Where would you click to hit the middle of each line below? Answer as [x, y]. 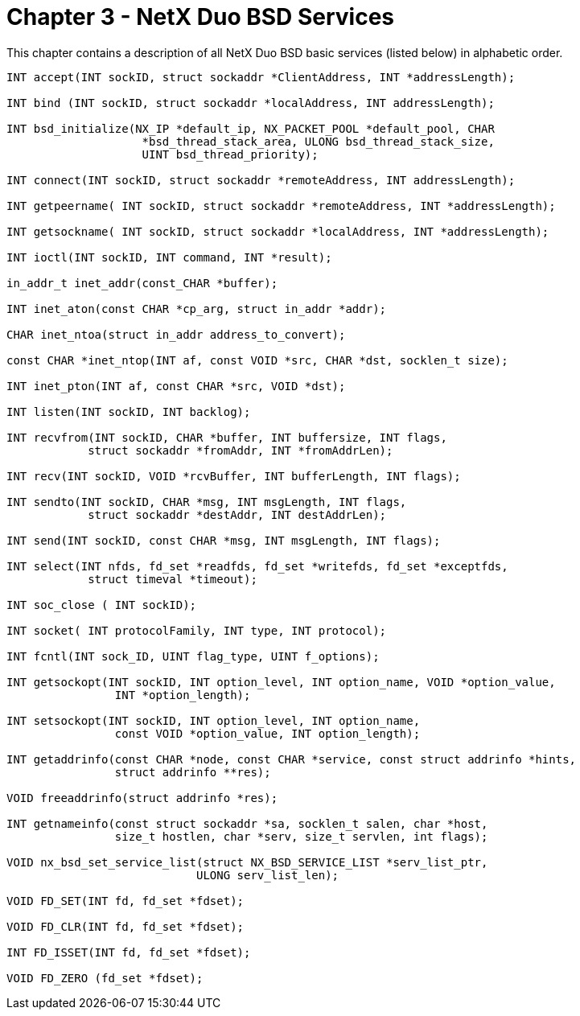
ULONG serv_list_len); [268, 875]
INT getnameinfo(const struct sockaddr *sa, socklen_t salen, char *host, [247, 823]
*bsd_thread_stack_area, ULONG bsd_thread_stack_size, [318, 141]
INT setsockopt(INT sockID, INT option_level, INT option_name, [214, 720]
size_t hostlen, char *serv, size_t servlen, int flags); [301, 836]
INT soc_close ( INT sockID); [102, 605]
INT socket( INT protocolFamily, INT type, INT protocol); [197, 630]
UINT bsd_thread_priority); [230, 154]
